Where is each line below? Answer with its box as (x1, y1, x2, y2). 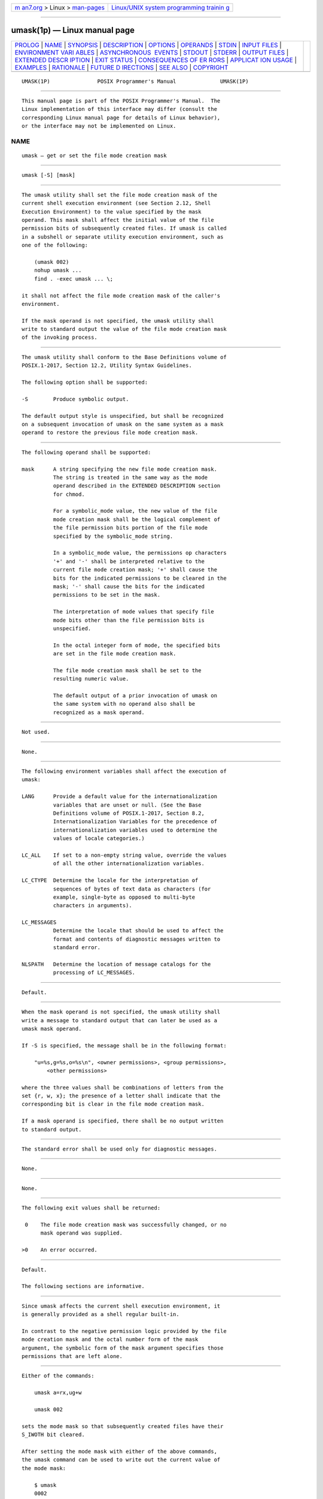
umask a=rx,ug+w (33, 1389, 82, 1396)
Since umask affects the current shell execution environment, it (22, 1302, 221, 1310)
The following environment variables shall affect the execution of (22, 768, 227, 775)
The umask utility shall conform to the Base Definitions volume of (22, 354, 227, 360)
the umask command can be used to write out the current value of (22, 1456, 221, 1463)
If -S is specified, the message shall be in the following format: (22, 1042, 227, 1049)
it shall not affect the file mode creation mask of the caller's (22, 292, 221, 299)
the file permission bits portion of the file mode (53, 525, 208, 531)
